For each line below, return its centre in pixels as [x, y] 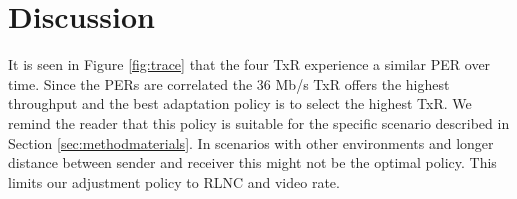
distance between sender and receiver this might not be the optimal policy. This [252, 162]
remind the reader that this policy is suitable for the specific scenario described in [259, 122]
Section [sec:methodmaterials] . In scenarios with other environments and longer [251, 142]
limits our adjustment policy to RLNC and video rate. [174, 181]
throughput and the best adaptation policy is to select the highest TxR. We [240, 103]
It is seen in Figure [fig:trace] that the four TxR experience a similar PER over [249, 64]
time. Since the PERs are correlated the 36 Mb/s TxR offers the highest [229, 83]
